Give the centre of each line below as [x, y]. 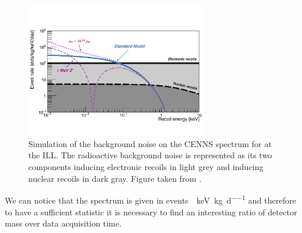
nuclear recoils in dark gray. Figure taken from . [115, 178]
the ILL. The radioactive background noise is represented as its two [150, 155]
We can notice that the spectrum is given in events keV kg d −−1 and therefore [151, 199]
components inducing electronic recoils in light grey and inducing [146, 167]
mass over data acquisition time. [63, 223]
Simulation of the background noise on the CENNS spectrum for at [150, 143]
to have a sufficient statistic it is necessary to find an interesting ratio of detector [151, 212]
